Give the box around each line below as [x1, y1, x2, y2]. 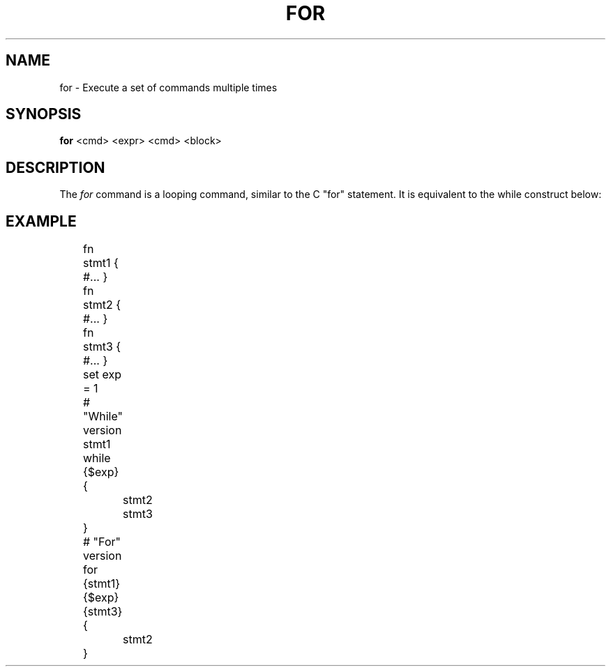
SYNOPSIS [6, 105, 82, 123]
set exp [82, 367, 121, 382]
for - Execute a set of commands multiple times [59, 81, 278, 93]
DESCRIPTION [6, 158, 105, 176]
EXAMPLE [6, 212, 77, 230]
